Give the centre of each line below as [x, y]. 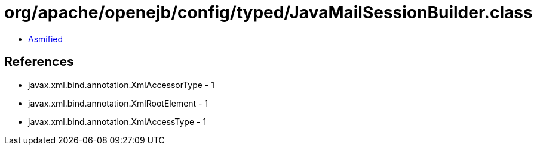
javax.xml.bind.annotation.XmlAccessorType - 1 [121, 85]
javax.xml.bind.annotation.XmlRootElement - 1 [118, 103]
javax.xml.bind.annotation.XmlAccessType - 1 [117, 121]
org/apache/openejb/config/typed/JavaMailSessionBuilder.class [268, 12]
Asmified [46, 39]
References [39, 62]
